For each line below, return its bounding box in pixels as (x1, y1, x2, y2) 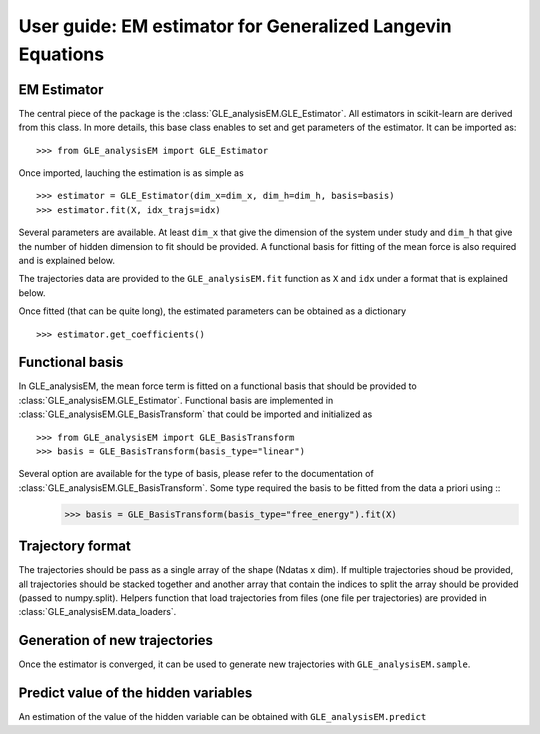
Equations (18, 43, 105, 65)
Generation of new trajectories (18, 632, 214, 649)
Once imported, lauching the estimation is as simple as (18, 167, 244, 179)
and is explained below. (18, 254, 115, 266)
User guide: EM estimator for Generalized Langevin (18, 15, 452, 37)
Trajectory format (18, 538, 132, 555)
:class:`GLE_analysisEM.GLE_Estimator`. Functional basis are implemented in (18, 394, 334, 406)
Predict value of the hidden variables (18, 685, 253, 702)
